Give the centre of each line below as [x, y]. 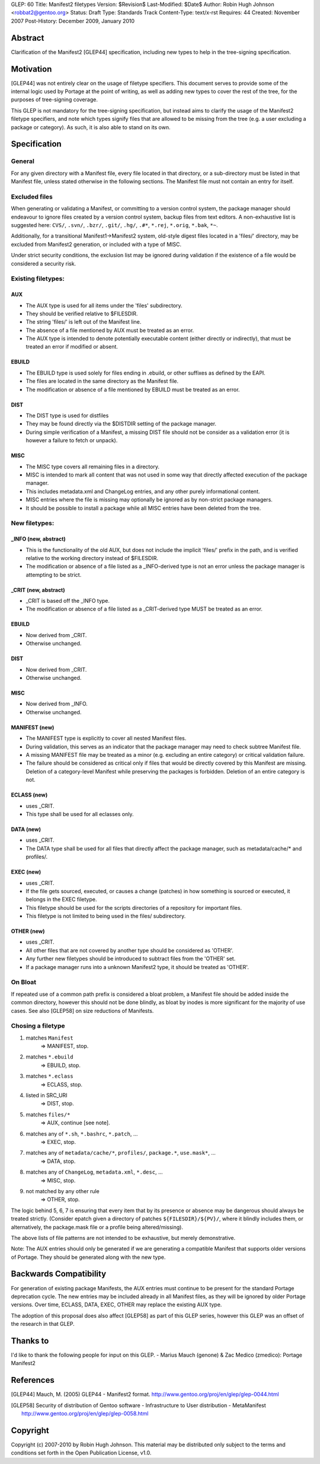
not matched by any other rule [63, 1191]
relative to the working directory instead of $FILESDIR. [92, 558]
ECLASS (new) [29, 795]
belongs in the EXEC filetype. [61, 899]
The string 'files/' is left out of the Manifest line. [84, 322]
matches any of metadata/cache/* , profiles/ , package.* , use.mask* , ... [121, 1153]
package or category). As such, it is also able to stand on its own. [91, 127]
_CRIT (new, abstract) [38, 590]
